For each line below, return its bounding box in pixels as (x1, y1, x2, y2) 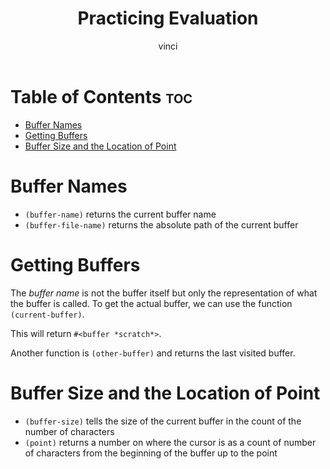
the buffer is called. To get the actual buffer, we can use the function (10, 297, 293, 309)
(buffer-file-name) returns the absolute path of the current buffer (24, 218, 299, 231)
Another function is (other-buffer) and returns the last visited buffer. (10, 347, 296, 359)
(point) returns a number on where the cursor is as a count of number (24, 436, 317, 448)
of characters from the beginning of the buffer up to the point (24, 447, 278, 459)
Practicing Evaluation (77, 7, 259, 30)
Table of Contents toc (10, 85, 193, 108)
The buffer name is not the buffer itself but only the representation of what (10, 287, 318, 299)
